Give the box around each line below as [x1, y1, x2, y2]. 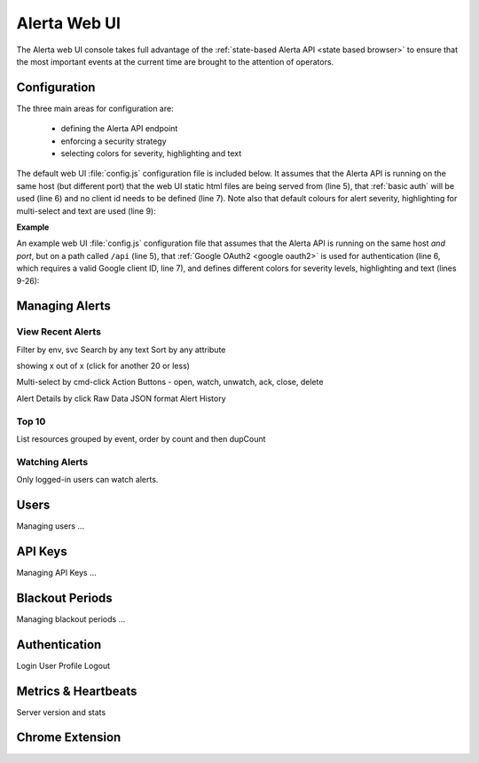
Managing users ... [16, 521, 84, 531]
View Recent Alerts [16, 326, 102, 338]
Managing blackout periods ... [16, 613, 126, 625]
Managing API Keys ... [16, 567, 97, 578]
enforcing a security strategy [60, 136, 168, 146]
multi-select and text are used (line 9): [16, 205, 156, 216]
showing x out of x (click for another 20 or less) [16, 360, 191, 372]
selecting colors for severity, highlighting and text [60, 148, 242, 159]
